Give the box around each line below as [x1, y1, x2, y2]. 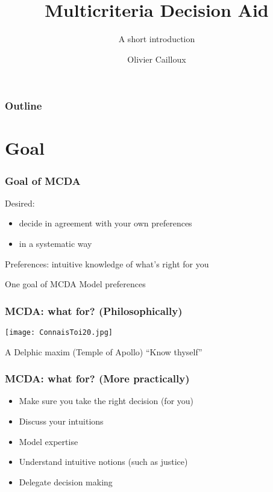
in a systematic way [19, 237, 92, 250]
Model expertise [19, 435, 78, 447]
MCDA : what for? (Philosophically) [5, 303, 183, 318]
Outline [5, 98, 42, 113]
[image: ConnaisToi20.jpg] [5, 328, 113, 337]
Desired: [5, 196, 35, 209]
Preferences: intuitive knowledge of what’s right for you [5, 257, 209, 270]
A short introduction [118, 33, 195, 45]
